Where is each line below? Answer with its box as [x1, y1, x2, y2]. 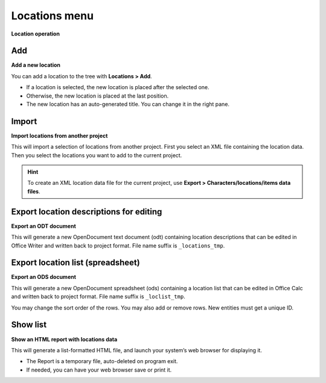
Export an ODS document [11, 273, 77, 281]
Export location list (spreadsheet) [11, 258, 140, 268]
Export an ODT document [11, 222, 77, 229]
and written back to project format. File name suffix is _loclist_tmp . [11, 293, 185, 300]
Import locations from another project [11, 132, 108, 139]
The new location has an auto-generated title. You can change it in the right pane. [26, 101, 229, 108]
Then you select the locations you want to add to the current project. [11, 151, 182, 159]
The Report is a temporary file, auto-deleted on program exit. [26, 358, 178, 365]
